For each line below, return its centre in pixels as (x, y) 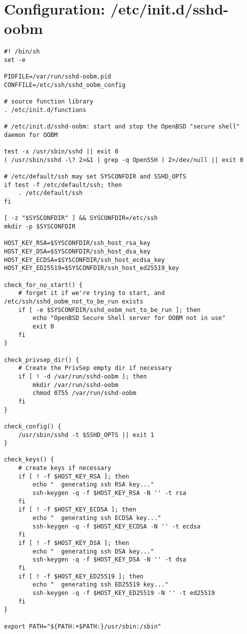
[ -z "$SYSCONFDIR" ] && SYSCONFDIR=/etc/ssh (81, 218)
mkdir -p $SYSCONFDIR (40, 227)
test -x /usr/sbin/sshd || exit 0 (61, 152)
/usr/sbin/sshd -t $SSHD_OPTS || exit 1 (86, 435)
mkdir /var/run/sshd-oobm (76, 385)
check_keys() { (29, 460)
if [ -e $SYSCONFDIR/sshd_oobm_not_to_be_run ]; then (109, 310)
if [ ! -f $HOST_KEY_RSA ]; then (74, 476)
